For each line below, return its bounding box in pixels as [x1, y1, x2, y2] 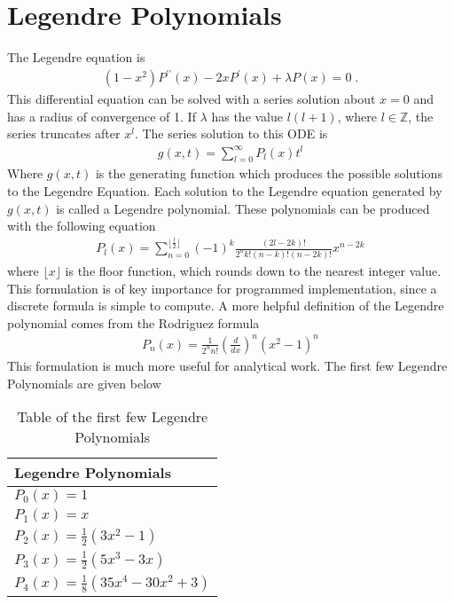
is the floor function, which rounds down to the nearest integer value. [65, 262, 442, 280]
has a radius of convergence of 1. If [7, 106, 196, 125]
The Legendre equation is [7, 48, 145, 67]
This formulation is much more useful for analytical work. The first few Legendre [7, 356, 448, 374]
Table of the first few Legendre [17, 406, 208, 428]
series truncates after [7, 124, 121, 143]
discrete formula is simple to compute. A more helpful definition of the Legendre [7, 296, 444, 315]
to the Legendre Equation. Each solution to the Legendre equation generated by [7, 181, 442, 200]
